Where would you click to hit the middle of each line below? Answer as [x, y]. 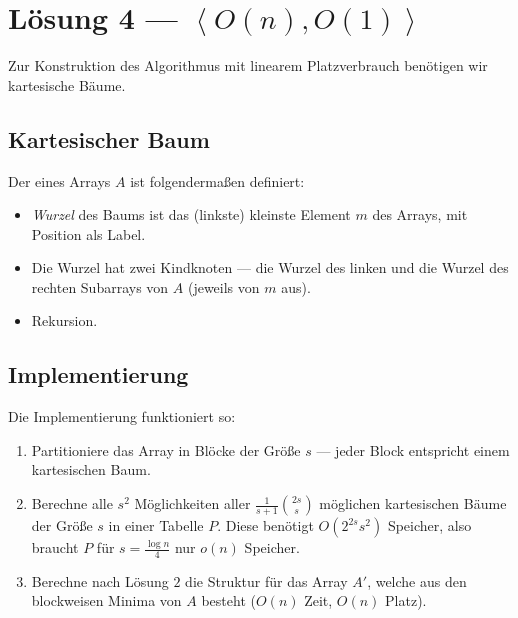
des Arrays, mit [420, 214]
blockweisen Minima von [106, 600]
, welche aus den [417, 580]
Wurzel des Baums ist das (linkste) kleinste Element [191, 214]
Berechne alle [72, 503]
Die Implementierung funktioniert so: [122, 416]
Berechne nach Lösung [100, 580]
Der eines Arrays [59, 180]
